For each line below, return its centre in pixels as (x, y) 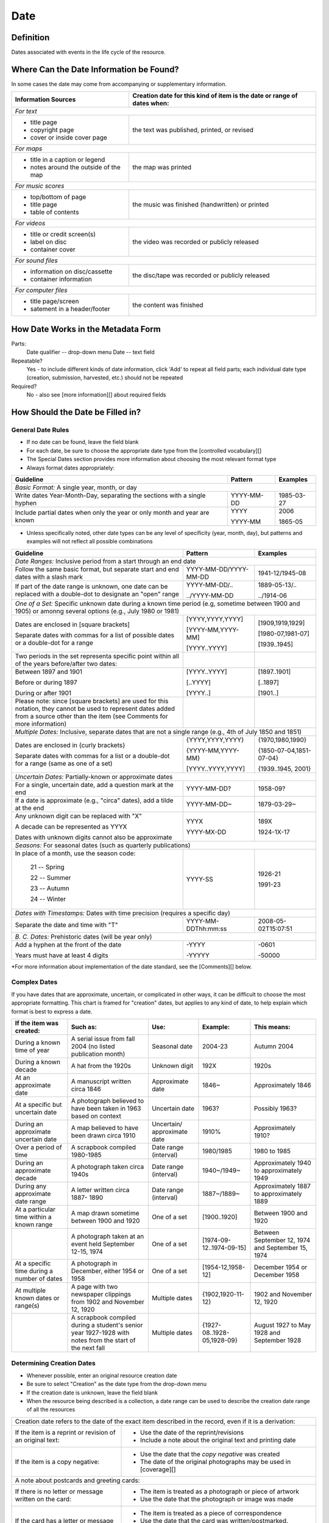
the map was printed (162, 168)
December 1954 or (281, 1267)
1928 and (267, 1333)
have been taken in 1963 (106, 1109)
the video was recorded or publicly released (196, 242)
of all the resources (51, 1410)
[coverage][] (158, 1469)
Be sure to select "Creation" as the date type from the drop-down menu (117, 1384)
